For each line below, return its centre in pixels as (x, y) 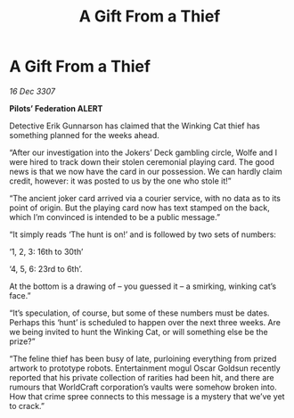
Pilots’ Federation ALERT (56, 108)
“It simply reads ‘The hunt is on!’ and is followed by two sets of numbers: (143, 234)
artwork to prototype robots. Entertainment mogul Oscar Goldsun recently (145, 368)
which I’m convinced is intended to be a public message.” (115, 217)
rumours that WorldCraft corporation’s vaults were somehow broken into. (143, 387)
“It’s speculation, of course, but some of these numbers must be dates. (139, 313)
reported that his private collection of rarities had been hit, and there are (142, 377)
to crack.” (27, 406)
